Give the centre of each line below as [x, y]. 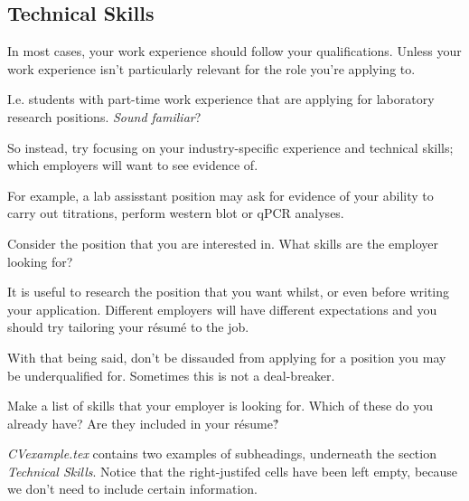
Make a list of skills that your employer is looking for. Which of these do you [220, 406]
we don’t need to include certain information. [132, 489]
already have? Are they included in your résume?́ [143, 423]
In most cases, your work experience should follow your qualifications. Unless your [234, 51]
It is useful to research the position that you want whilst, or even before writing [229, 292]
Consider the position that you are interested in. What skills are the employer [223, 243]
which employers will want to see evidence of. [133, 165]
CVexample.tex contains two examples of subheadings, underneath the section [222, 454]
